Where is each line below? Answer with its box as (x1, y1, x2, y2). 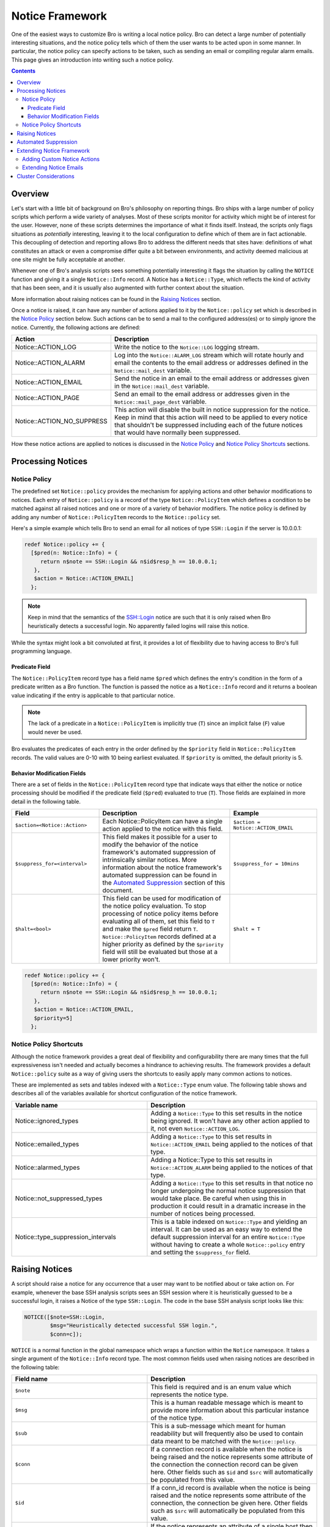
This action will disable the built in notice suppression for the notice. (114, 406, 310, 414)
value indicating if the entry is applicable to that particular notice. (11, 691, 175, 699)
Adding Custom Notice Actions (22, 156, 100, 163)
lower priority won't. (102, 955, 161, 964)
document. (102, 886, 134, 895)
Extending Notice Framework (16, 147, 90, 154)
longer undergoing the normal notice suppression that (150, 1186, 306, 1195)
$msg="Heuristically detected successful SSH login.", (50, 1322, 218, 1329)
